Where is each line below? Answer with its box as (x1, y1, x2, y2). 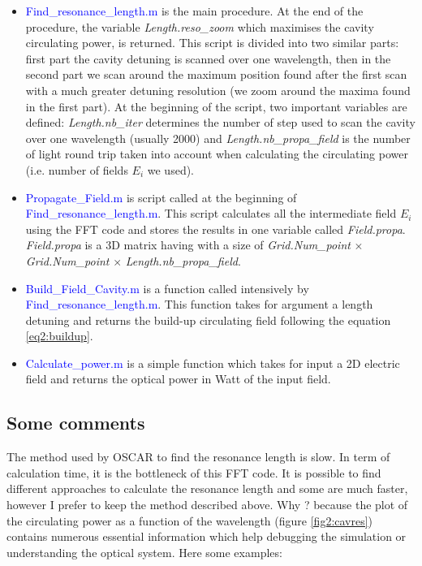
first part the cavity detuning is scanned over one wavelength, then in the (25, 50, 391, 67)
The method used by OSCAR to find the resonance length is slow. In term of (6, 448, 390, 465)
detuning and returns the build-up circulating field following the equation (25, 311, 391, 328)
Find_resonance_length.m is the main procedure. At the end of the (25, 2, 364, 19)
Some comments (6, 410, 145, 435)
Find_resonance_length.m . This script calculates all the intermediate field (25, 205, 397, 222)
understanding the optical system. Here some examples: (6, 543, 282, 560)
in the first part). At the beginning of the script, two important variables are (25, 97, 407, 114)
